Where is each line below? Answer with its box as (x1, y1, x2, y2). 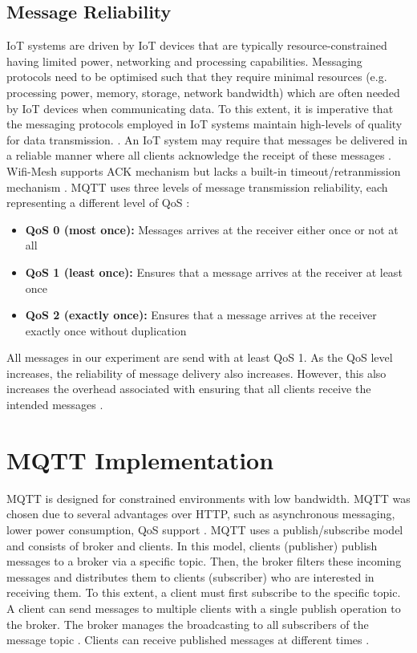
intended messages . (6, 396, 103, 413)
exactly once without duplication (25, 322, 187, 339)
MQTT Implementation (6, 443, 274, 476)
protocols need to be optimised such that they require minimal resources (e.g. (6, 68, 387, 85)
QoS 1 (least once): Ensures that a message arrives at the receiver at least (25, 263, 403, 280)
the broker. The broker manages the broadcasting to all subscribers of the (6, 615, 369, 632)
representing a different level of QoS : (6, 194, 190, 211)
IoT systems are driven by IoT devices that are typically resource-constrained (6, 37, 387, 54)
